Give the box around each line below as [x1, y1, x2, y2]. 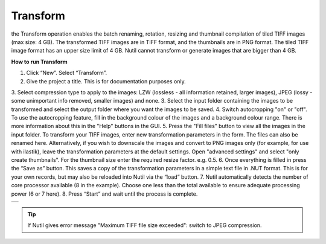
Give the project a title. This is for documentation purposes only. [26, 77, 187, 85]
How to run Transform [11, 58, 68, 65]
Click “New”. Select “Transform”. [26, 69, 107, 77]
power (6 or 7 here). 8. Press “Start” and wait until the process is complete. [11, 190, 198, 197]
